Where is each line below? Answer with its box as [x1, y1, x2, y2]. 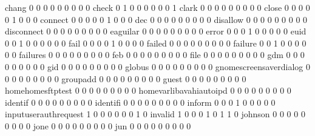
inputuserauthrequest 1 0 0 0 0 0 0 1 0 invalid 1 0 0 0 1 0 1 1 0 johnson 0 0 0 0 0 [5, 108, 305, 120]
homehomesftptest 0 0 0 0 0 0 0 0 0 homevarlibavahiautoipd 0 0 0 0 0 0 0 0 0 [5, 84, 291, 97]
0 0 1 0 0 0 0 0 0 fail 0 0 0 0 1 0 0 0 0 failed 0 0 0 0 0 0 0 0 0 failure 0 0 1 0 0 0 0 [5, 36, 307, 49]
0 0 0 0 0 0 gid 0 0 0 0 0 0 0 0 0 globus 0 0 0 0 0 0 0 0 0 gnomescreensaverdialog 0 [5, 60, 311, 73]
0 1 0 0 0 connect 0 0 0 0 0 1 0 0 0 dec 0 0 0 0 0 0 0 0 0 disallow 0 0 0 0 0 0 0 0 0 [5, 13, 308, 25]
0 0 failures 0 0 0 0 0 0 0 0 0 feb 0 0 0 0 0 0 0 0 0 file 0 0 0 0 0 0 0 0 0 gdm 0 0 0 [5, 48, 305, 61]
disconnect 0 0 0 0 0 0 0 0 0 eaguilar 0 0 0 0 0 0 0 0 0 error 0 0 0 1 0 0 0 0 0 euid [5, 25, 307, 37]
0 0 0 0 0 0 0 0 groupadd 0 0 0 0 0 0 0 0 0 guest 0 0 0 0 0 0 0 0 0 [5, 72, 246, 85]
